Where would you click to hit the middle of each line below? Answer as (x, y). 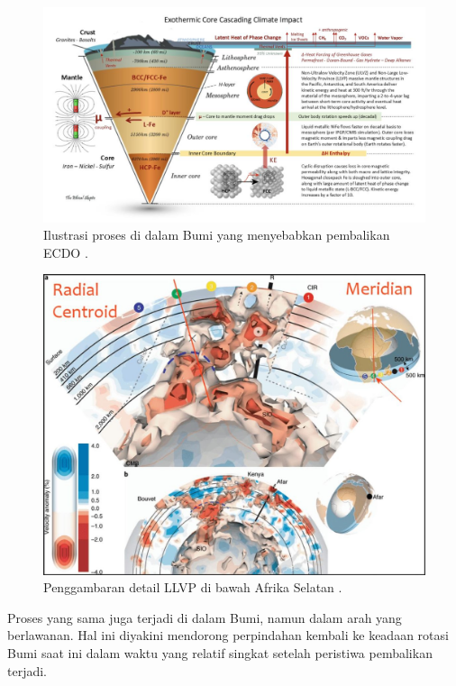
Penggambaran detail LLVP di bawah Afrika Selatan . (193, 587)
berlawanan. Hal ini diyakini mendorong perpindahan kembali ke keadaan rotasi (228, 635)
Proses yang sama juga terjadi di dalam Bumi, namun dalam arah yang (205, 617)
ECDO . (66, 252)
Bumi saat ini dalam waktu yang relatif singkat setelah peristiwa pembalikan (220, 652)
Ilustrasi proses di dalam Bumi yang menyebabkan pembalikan (217, 235)
